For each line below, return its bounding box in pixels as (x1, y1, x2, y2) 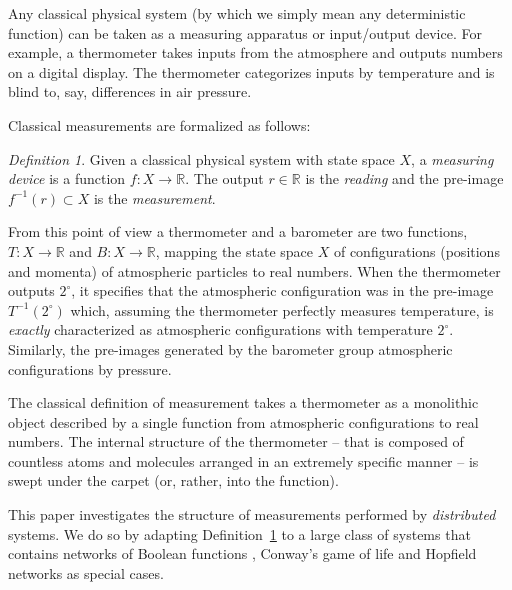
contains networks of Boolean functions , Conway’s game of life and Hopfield (8, 543, 477, 564)
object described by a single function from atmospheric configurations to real (8, 411, 479, 432)
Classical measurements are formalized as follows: (8, 114, 311, 135)
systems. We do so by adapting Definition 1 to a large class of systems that (8, 523, 471, 544)
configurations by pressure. (8, 358, 172, 379)
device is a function (8, 168, 126, 189)
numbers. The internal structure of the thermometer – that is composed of (8, 431, 464, 452)
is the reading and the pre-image (305, 168, 504, 189)
